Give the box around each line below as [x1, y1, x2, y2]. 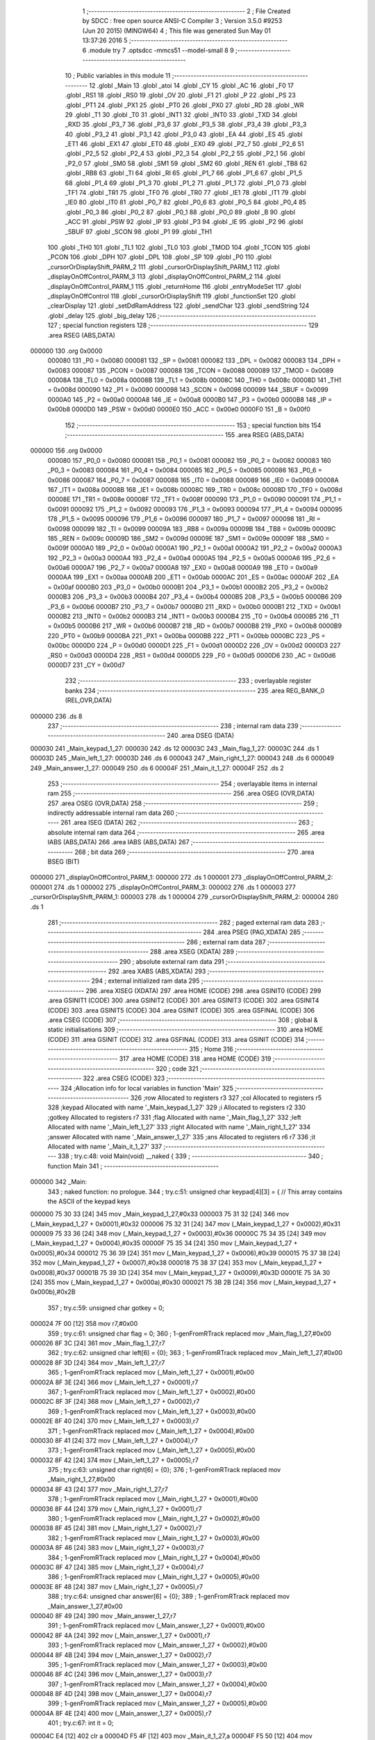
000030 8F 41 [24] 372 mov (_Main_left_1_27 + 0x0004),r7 [30, 1436, 198, 1444]
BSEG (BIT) [47, 857, 80, 866]
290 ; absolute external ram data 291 [119, 957, 224, 965]
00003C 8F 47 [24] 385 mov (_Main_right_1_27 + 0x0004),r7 [30, 1563, 204, 1571]
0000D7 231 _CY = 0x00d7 [47, 661, 125, 669]
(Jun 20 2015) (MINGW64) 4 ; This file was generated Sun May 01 [82, 26, 271, 35]
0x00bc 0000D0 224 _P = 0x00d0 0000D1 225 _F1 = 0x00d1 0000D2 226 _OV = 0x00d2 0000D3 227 [47, 641, 341, 650]
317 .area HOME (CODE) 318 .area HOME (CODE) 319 [119, 1054, 272, 1063]
